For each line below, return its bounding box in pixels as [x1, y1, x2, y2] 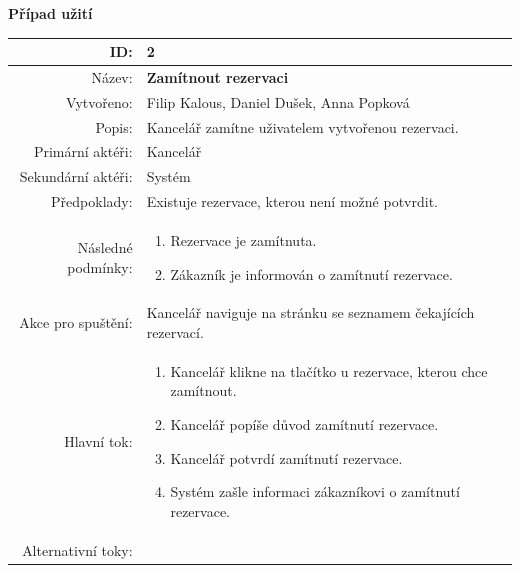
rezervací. [146, 322, 204, 343]
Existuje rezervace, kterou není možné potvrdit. [146, 191, 438, 212]
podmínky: [67, 256, 133, 277]
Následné [77, 237, 133, 257]
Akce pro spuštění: [19, 312, 133, 333]
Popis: [95, 116, 133, 137]
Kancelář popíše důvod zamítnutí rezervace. [170, 414, 439, 435]
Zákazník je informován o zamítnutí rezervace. [170, 263, 453, 284]
